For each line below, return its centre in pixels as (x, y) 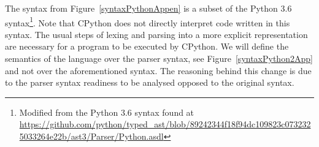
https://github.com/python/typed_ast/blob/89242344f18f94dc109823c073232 (165, 124)
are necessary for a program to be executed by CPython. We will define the (147, 46)
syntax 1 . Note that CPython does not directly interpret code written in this (148, 21)
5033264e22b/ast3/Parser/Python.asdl (91, 136)
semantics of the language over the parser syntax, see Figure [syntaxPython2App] (159, 58)
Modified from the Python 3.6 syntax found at (107, 112)
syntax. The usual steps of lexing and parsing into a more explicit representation (156, 34)
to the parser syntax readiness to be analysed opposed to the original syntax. (150, 82)
